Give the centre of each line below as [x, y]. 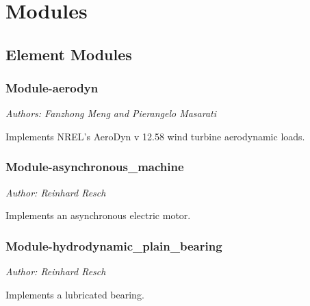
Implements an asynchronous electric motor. [98, 215]
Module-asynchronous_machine [95, 167]
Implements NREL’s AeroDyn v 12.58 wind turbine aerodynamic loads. [155, 136]
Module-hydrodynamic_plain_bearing [114, 245]
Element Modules [69, 54]
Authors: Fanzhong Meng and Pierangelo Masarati [111, 113]
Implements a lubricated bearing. [75, 294]
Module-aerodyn [52, 88]
